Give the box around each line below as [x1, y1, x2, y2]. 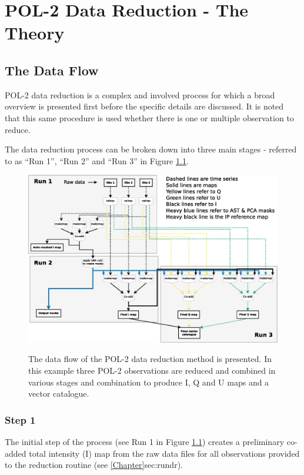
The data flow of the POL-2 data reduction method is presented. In [28, 353, 272, 365]
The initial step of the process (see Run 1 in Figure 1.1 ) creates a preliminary [5, 435, 285, 447]
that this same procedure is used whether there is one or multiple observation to [5, 111, 294, 124]
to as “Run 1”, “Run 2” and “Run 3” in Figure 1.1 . [5, 154, 189, 167]
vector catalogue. [28, 387, 89, 400]
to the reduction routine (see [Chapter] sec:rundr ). [5, 459, 183, 471]
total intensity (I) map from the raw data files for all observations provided [29, 447, 300, 459]
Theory [5, 21, 65, 45]
